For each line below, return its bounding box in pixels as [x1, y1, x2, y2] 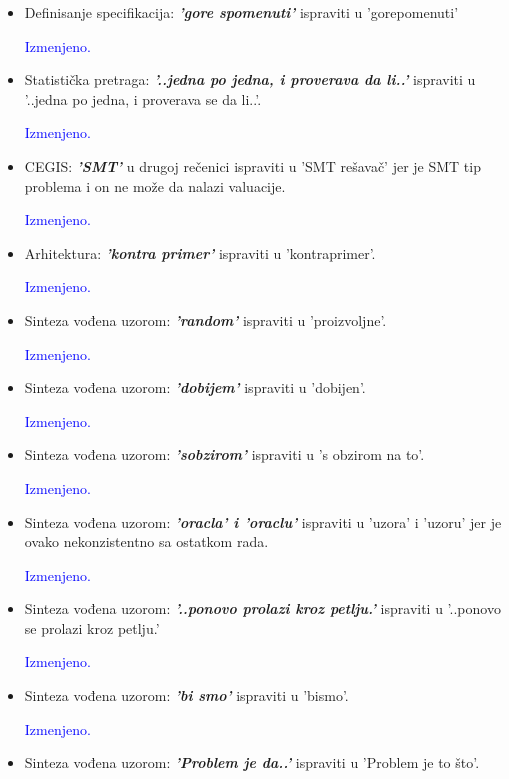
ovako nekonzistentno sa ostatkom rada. [24, 531, 269, 552]
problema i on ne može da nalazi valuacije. [24, 175, 286, 196]
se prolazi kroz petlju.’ [24, 617, 160, 638]
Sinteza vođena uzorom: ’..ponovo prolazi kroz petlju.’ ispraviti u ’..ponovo [24, 598, 501, 619]
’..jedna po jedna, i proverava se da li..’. [24, 88, 262, 109]
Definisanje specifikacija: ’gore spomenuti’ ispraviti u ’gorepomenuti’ [24, 2, 459, 22]
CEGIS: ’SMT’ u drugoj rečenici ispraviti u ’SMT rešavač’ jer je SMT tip [24, 155, 481, 176]
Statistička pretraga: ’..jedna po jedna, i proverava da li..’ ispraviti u [24, 69, 476, 90]
